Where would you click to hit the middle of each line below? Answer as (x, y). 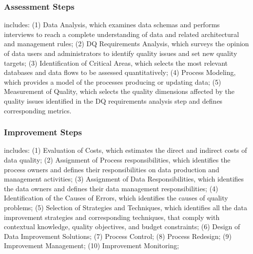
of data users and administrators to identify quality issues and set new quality (121, 53)
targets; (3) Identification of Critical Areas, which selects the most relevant (116, 63)
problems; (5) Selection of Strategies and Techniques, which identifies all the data (126, 207)
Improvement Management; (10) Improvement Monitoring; (92, 245)
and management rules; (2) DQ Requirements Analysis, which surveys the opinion (126, 44)
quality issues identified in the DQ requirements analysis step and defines (113, 100)
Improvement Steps (43, 132)
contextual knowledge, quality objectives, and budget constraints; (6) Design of (122, 227)
